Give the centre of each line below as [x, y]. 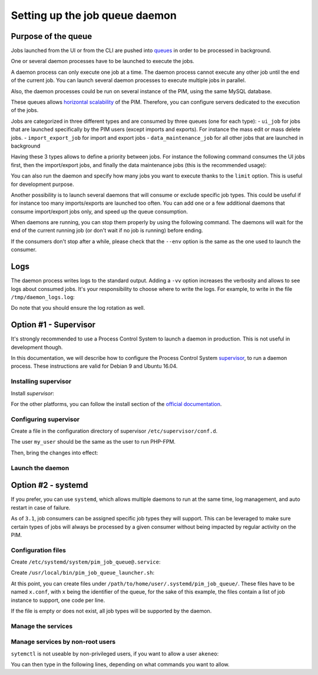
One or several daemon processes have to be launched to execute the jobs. [102, 61]
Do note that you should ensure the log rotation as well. [78, 308]
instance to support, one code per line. [58, 600]
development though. [37, 347]
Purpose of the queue [52, 36]
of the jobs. [25, 110]
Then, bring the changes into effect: [54, 453]
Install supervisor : [32, 393]
